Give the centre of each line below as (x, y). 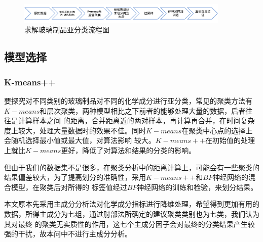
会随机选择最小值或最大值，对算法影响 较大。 (80, 140)
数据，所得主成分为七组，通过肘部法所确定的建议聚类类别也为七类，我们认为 (132, 214)
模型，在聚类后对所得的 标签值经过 (69, 187)
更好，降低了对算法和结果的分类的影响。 (128, 150)
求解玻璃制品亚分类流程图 (67, 30)
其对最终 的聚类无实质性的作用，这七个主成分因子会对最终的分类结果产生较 (129, 224)
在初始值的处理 (230, 140)
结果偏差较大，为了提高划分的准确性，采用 (75, 177)
